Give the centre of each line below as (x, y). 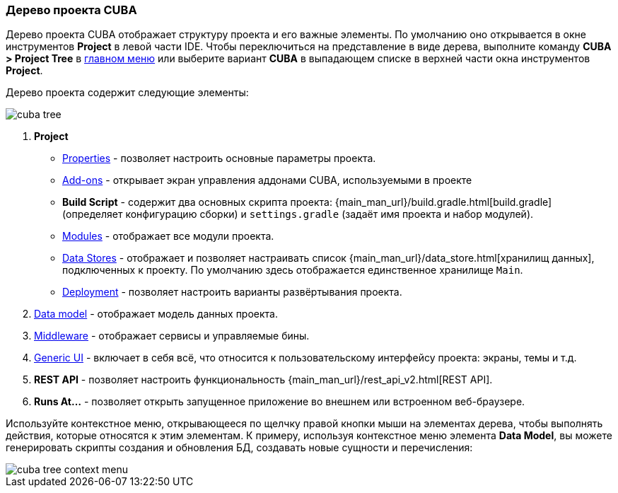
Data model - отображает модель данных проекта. (156, 314)
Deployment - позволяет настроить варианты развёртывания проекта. (232, 292)
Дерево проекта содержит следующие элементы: (127, 93)
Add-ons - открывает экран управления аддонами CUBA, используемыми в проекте (267, 180)
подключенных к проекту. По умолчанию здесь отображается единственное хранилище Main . (293, 270)
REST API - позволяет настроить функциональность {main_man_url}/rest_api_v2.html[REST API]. (263, 380)
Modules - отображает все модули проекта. (168, 236)
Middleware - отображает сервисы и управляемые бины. (172, 336)
